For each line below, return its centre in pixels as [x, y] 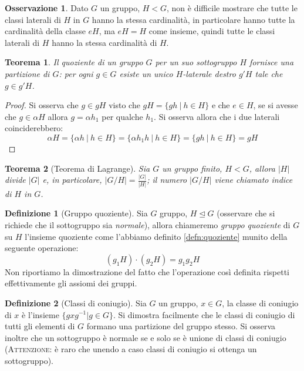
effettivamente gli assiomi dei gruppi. [71, 283]
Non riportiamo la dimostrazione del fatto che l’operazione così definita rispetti [147, 271]
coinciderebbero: [34, 128]
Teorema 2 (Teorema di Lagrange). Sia [77, 168]
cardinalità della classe [45, 31]
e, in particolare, [72, 180]
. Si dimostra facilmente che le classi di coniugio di [204, 314]
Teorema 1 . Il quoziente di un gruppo [74, 62]
